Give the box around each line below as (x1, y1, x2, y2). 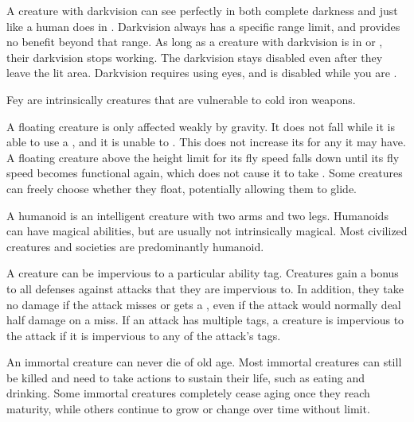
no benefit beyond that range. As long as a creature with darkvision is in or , (6, 33, 383, 50)
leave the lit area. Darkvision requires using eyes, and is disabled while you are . (6, 64, 397, 81)
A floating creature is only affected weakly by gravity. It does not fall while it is (6, 118, 395, 134)
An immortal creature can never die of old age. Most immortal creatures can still (6, 354, 402, 370)
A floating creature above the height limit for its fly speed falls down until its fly (6, 149, 400, 165)
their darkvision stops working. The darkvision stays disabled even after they (6, 48, 383, 65)
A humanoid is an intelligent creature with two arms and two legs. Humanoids (6, 207, 389, 223)
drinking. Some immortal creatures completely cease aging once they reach (6, 385, 370, 401)
